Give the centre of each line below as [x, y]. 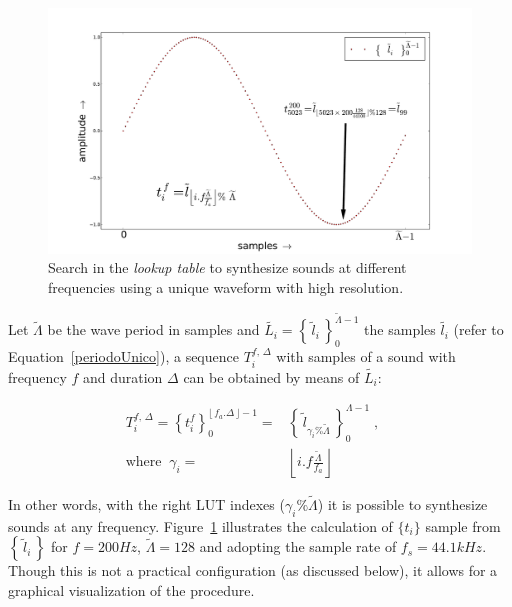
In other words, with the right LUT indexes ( [146, 503]
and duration [122, 376]
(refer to [478, 329]
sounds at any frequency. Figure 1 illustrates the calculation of [200, 525]
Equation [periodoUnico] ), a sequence [123, 356]
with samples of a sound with [366, 356]
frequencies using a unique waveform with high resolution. [226, 286]
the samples [400, 329]
